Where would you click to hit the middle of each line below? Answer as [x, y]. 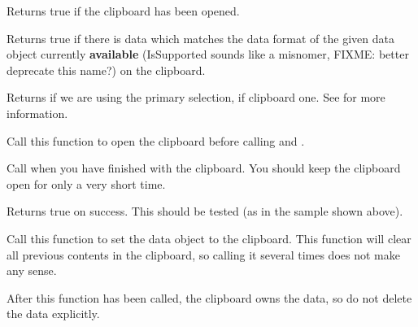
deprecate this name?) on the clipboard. [106, 70]
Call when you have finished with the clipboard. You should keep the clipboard [204, 168]
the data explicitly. [53, 314]
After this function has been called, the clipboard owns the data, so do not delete [209, 297]
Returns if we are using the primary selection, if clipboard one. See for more [196, 97]
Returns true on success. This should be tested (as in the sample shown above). [205, 211]
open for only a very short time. [86, 183]
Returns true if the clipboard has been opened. [123, 11]
